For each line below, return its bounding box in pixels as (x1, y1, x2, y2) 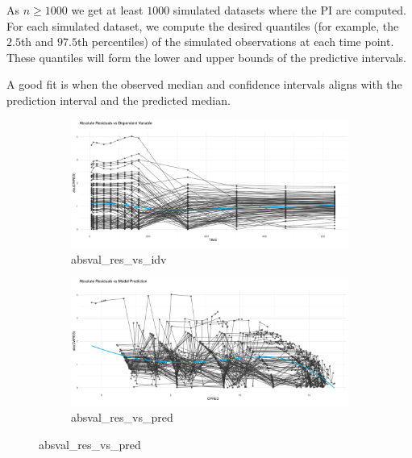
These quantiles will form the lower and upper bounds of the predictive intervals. (6, 48, 406, 65)
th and (20, 33, 54, 50)
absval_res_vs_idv (71, 250, 167, 267)
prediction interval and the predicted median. (6, 91, 231, 108)
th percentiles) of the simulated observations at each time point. (77, 33, 394, 50)
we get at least (71, 2, 144, 18)
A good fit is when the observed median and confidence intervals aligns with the (6, 76, 402, 93)
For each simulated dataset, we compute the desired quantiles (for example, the (6, 17, 399, 34)
